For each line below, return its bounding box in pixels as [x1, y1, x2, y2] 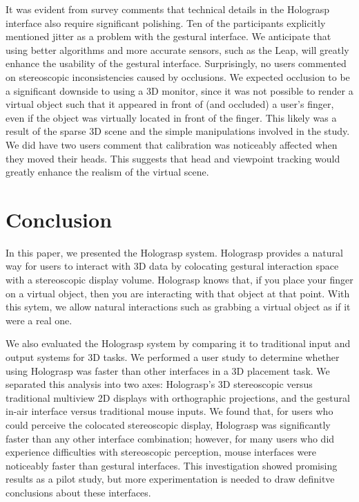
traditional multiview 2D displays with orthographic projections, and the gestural [6, 390, 350, 405]
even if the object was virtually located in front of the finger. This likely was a [6, 110, 337, 124]
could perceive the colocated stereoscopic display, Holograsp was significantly [6, 417, 331, 431]
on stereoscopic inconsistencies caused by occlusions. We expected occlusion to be [6, 69, 350, 84]
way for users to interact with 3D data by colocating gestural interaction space [6, 259, 339, 273]
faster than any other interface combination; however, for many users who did [6, 431, 335, 445]
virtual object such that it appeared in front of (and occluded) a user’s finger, [6, 97, 334, 111]
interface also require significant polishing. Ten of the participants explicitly [6, 15, 326, 30]
